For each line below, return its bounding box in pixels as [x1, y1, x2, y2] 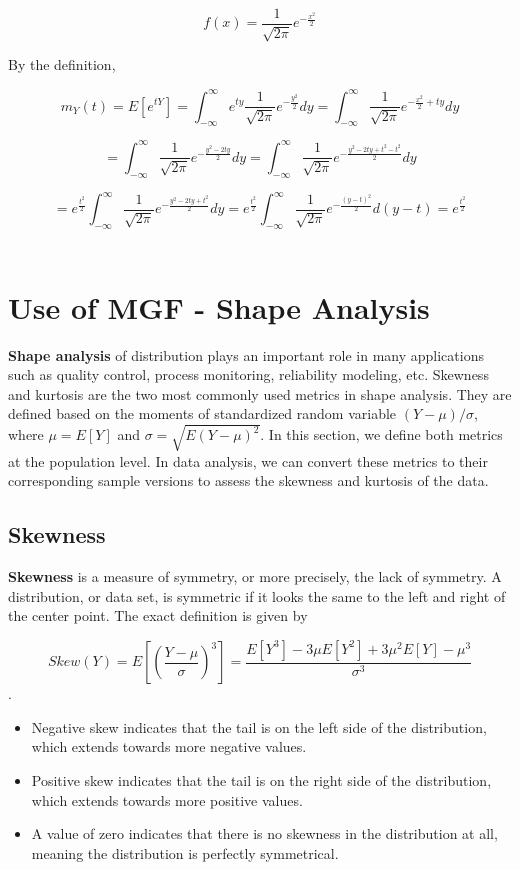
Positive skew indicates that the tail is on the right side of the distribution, [31, 769, 492, 790]
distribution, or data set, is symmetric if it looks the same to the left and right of [8, 585, 506, 606]
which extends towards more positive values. [31, 789, 303, 810]
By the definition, [8, 54, 116, 75]
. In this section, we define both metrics [260, 424, 503, 445]
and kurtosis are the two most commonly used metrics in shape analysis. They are [8, 383, 512, 404]
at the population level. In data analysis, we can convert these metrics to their [8, 450, 488, 471]
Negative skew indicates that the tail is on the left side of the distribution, [31, 716, 487, 737]
